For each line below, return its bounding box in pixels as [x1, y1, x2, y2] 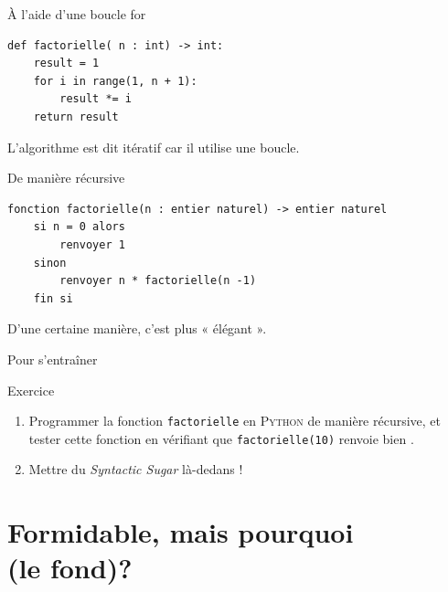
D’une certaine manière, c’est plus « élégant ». [7, 319, 267, 338]
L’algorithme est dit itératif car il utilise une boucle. [7, 137, 300, 156]
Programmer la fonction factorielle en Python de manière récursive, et [28, 411, 442, 430]
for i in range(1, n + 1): [33, 74, 197, 88]
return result [33, 110, 119, 123]
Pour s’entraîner [7, 349, 98, 368]
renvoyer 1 [59, 238, 125, 251]
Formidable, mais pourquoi [7, 513, 354, 551]
